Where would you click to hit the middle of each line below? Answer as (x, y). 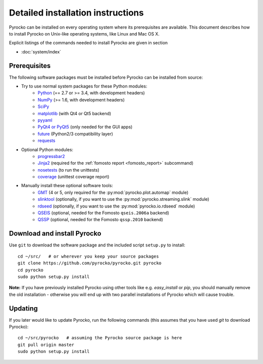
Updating (23, 308)
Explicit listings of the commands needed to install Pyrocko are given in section (88, 43)
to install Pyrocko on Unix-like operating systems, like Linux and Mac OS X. (84, 34)
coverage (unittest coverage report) (74, 177)
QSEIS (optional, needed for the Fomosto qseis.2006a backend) (103, 213)
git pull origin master (46, 345)
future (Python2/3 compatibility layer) (75, 134)
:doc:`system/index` (41, 52)
